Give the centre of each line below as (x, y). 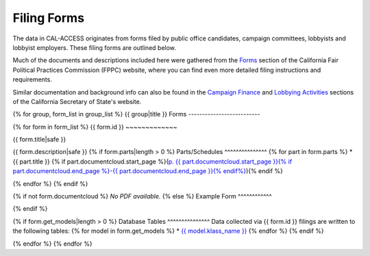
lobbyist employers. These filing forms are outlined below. (94, 47)
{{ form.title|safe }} (39, 140)
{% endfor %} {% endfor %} (52, 244)
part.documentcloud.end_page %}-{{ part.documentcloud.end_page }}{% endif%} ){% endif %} (148, 171)
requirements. (33, 79)
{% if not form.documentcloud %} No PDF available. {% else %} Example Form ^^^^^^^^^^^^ (142, 196)
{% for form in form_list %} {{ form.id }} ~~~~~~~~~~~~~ (95, 127)
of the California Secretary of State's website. (77, 101)
